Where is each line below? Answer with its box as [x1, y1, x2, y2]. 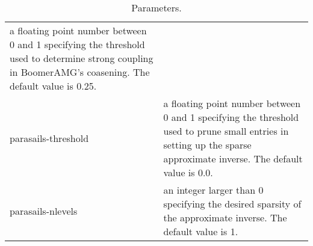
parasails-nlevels [10, 203, 78, 218]
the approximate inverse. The [163, 211, 287, 224]
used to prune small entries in [163, 124, 289, 138]
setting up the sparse [163, 138, 252, 152]
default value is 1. [163, 224, 238, 238]
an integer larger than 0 [163, 183, 264, 197]
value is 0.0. [163, 165, 213, 179]
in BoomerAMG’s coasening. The [10, 65, 150, 79]
